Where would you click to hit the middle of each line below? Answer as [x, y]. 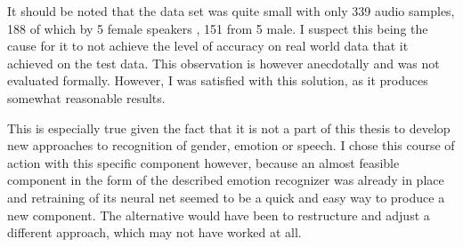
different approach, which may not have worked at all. [154, 232]
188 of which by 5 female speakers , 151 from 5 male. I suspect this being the [218, 28]
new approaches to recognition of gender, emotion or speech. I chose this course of [231, 145]
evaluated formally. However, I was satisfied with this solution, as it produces [218, 80]
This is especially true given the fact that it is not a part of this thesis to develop [229, 127]
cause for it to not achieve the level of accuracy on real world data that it [208, 46]
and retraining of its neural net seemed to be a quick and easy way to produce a [226, 197]
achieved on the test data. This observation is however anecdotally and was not [223, 63]
